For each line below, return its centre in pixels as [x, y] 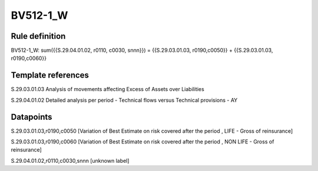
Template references [50, 76]
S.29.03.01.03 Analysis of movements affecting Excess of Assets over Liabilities [107, 89]
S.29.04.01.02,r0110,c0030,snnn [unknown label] [70, 160]
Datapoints [32, 117]
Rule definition [38, 36]
